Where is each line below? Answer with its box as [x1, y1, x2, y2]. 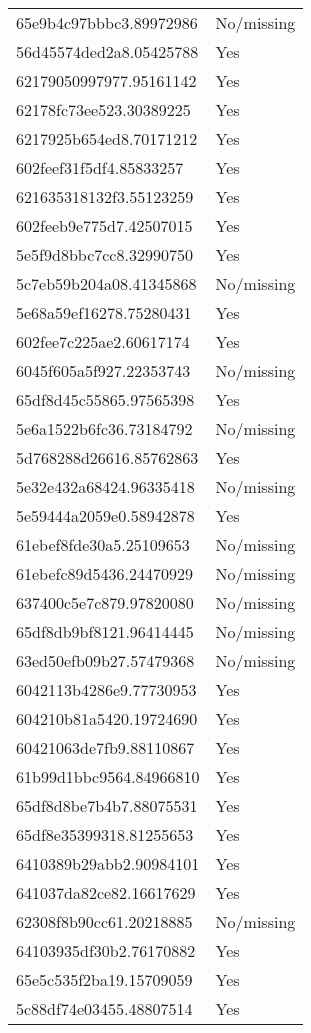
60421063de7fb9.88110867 [16, 736, 195, 759]
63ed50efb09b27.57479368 [16, 649, 195, 672]
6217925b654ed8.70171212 [16, 127, 198, 150]
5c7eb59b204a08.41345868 [16, 272, 197, 295]
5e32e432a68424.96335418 [16, 475, 195, 498]
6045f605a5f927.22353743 [16, 359, 191, 382]
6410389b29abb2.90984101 [16, 852, 200, 875]
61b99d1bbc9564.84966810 [16, 765, 200, 788]
